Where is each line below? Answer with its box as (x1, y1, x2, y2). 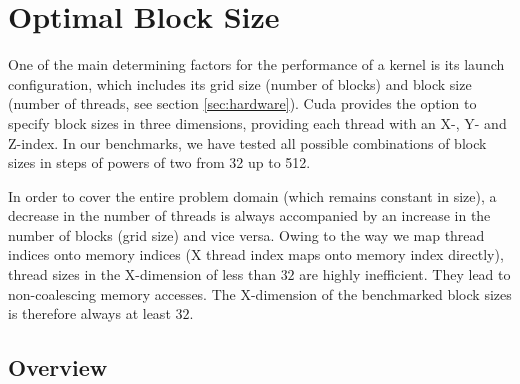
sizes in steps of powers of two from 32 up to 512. (8, 152, 311, 173)
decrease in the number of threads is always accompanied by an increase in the (8, 205, 491, 226)
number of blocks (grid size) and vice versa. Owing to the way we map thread (8, 224, 485, 245)
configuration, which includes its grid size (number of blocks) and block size (8, 73, 472, 94)
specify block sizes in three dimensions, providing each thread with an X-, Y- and (8, 112, 507, 133)
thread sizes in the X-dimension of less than (8, 264, 276, 285)
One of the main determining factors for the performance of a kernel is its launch (8, 54, 505, 75)
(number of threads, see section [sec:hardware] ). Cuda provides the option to (8, 93, 477, 114)
